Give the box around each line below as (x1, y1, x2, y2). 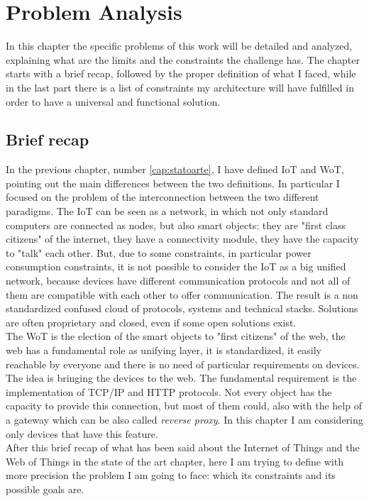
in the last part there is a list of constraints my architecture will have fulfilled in (6, 79, 354, 94)
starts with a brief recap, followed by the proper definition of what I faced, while (6, 66, 356, 81)
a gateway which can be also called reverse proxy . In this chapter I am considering (6, 412, 363, 426)
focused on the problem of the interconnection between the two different (6, 189, 319, 204)
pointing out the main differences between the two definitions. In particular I (6, 175, 340, 190)
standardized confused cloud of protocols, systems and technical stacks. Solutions (6, 301, 358, 316)
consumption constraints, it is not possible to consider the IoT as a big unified (6, 259, 346, 274)
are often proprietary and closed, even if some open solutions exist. (6, 314, 297, 329)
